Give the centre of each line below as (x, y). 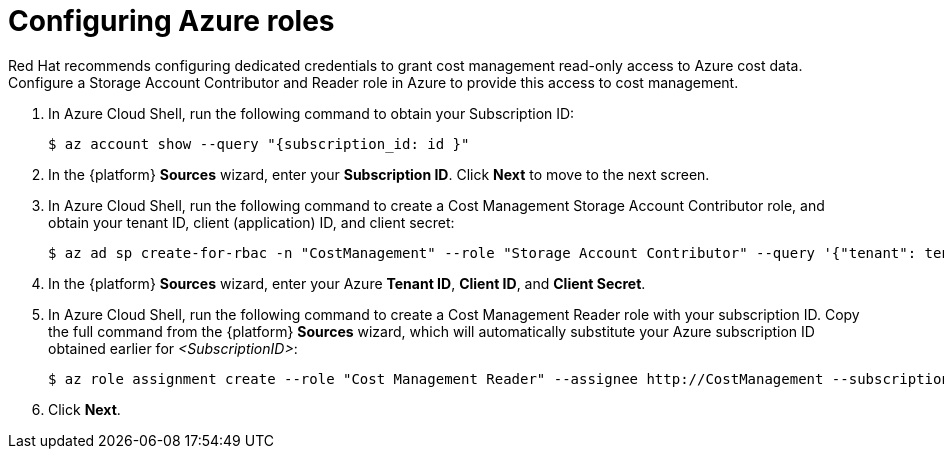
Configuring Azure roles (171, 21)
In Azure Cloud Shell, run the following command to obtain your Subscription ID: (311, 113)
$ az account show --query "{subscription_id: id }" (259, 143)
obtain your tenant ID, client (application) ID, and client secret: (251, 222)
